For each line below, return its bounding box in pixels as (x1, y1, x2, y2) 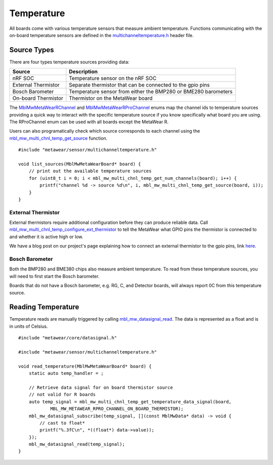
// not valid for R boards (28, 392, 96, 398)
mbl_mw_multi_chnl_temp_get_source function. (9, 135, 108, 141)
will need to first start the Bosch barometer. (9, 273, 100, 279)
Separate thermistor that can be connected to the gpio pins (69, 82, 210, 89)
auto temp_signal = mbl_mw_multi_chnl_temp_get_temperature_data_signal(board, (28, 399, 232, 405)
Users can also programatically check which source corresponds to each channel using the (9, 128, 200, 134)
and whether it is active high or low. (9, 234, 83, 240)
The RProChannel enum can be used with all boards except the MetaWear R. (9, 119, 169, 125)
